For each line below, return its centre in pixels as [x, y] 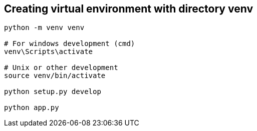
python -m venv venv [44, 28]
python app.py [32, 108]
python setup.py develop [53, 92]
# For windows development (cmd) [70, 44]
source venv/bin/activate [55, 76]
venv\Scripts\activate [49, 52]
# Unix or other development [61, 68]
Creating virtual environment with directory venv [129, 9]
